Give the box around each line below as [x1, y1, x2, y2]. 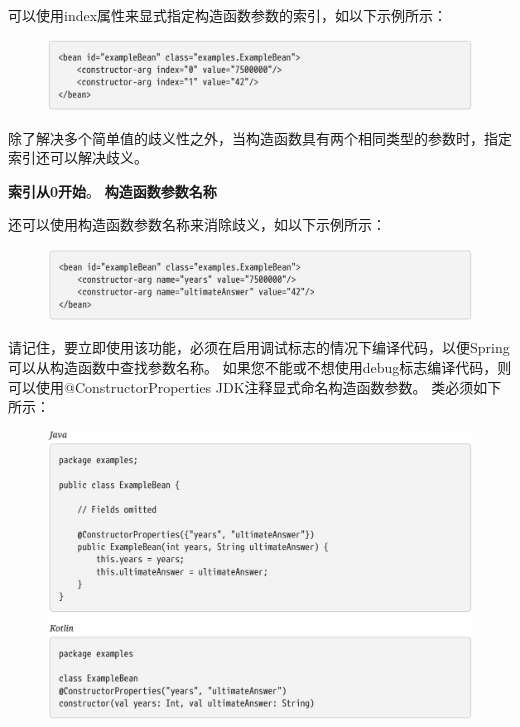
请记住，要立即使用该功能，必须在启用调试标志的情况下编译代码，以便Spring [8, 337, 510, 358]
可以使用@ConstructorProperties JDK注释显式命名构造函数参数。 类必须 [8, 376, 474, 397]
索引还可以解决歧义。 [8, 147, 148, 168]
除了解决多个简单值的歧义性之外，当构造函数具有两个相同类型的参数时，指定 [8, 127, 512, 148]
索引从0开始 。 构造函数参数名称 [8, 180, 217, 201]
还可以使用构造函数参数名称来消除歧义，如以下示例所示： [8, 214, 386, 235]
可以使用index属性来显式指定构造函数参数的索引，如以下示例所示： [8, 5, 448, 25]
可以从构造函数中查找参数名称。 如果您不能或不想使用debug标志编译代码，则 [8, 356, 512, 377]
